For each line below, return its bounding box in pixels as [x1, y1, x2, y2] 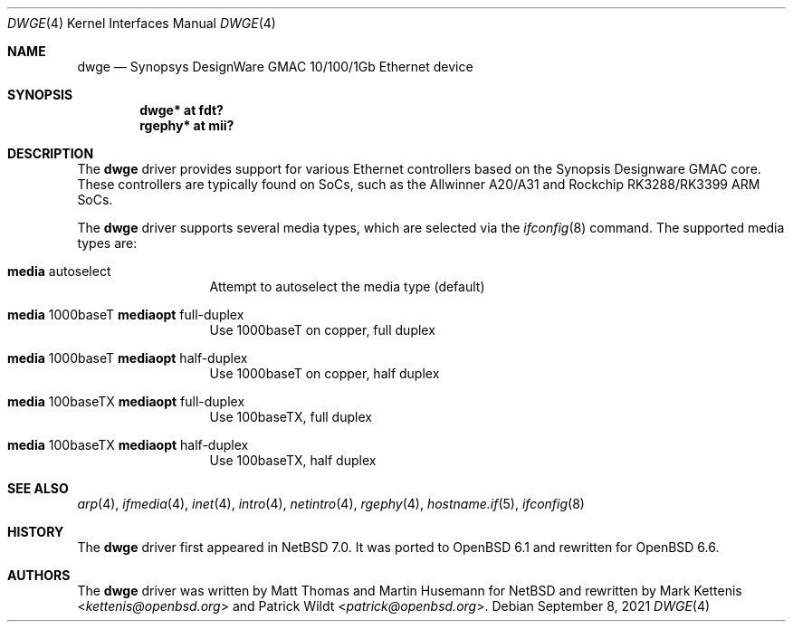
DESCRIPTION [7, 146, 94, 161]
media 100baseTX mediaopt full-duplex [7, 394, 245, 409]
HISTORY [7, 524, 64, 539]
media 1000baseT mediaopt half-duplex [7, 350, 248, 366]
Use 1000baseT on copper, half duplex [209, 366, 440, 381]
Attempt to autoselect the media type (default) [209, 279, 485, 294]
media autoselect [7, 263, 111, 279]
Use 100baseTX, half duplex [209, 453, 377, 468]
